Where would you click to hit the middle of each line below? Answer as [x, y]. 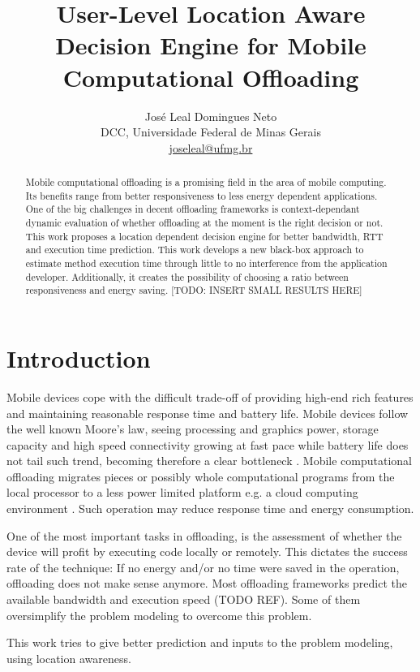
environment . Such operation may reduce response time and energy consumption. [210, 508]
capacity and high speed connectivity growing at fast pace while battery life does [208, 444]
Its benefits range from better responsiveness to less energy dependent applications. [201, 195]
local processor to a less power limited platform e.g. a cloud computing [182, 492]
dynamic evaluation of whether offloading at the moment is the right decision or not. [204, 223]
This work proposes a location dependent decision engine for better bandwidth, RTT [204, 236]
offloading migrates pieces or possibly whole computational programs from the [201, 476]
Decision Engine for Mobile [211, 45]
